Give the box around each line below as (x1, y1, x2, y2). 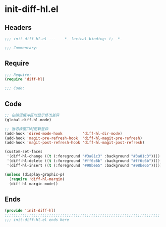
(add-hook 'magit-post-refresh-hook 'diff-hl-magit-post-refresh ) (4, 140, 145, 145)
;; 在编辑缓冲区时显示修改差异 (4, 113, 60, 118)
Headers (4, 23, 32, 32)
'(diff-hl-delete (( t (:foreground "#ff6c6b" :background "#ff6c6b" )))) (6, 158, 161, 163)
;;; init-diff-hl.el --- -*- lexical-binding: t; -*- (4, 36, 122, 41)
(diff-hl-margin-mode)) (9, 181, 58, 186)
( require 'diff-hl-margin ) (9, 176, 65, 182)
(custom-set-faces (4, 149, 43, 154)
